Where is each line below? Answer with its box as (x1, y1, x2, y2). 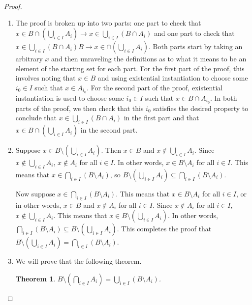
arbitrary (15, 54, 43, 64)
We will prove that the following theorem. (15, 256, 142, 266)
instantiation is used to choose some (15, 92, 124, 103)
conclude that (15, 112, 57, 123)
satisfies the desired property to (153, 103, 249, 113)
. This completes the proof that (117, 223, 212, 234)
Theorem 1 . (15, 273, 56, 283)
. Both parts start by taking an (149, 41, 243, 52)
